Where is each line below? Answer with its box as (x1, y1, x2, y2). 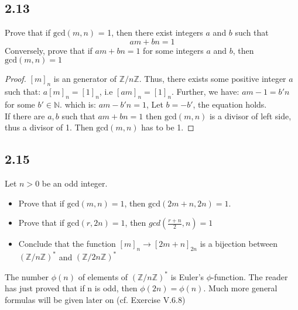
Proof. (5, 73, 26, 85)
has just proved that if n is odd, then (5, 282, 138, 294)
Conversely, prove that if (5, 44, 93, 56)
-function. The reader (211, 270, 288, 283)
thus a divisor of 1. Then (5, 121, 94, 133)
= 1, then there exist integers (98, 26, 203, 39)
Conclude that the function (18, 237, 116, 250)
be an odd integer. (42, 177, 108, 189)
